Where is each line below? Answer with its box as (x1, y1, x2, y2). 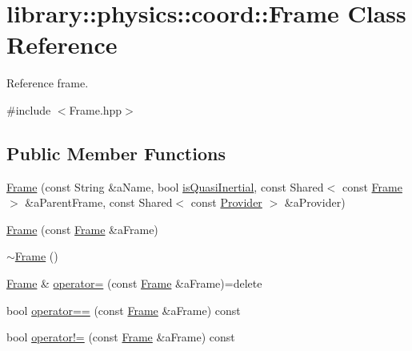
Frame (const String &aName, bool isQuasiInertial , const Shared (6, 178, 324, 195)
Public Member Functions (6, 140, 226, 165)
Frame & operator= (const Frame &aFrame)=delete (6, 275, 262, 292)
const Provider (190, 194, 262, 211)
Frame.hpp (69, 101, 122, 118)
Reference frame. (6, 75, 89, 91)
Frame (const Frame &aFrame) (6, 220, 158, 237)
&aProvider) (284, 194, 346, 211)
